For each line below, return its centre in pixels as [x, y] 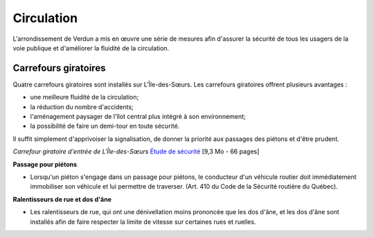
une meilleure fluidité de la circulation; [84, 97]
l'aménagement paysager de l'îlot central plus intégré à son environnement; [138, 117]
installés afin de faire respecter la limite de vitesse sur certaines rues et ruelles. [143, 222]
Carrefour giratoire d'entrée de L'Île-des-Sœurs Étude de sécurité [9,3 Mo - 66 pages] [136, 151]
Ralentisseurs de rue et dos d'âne [62, 199]
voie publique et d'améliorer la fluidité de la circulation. [91, 48]
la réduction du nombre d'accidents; [82, 106]
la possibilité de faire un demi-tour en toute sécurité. [105, 126]
